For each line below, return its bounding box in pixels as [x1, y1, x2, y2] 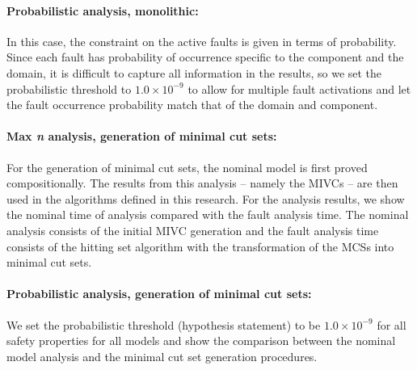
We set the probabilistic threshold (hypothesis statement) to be [6, 316, 321, 333]
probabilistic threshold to [6, 80, 132, 97]
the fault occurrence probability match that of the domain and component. [6, 96, 378, 113]
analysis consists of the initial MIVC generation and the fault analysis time [6, 221, 379, 238]
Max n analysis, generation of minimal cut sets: [6, 128, 277, 145]
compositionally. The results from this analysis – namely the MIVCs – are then [6, 174, 398, 191]
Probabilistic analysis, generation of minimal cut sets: [6, 285, 312, 302]
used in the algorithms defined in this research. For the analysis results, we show [6, 190, 405, 207]
